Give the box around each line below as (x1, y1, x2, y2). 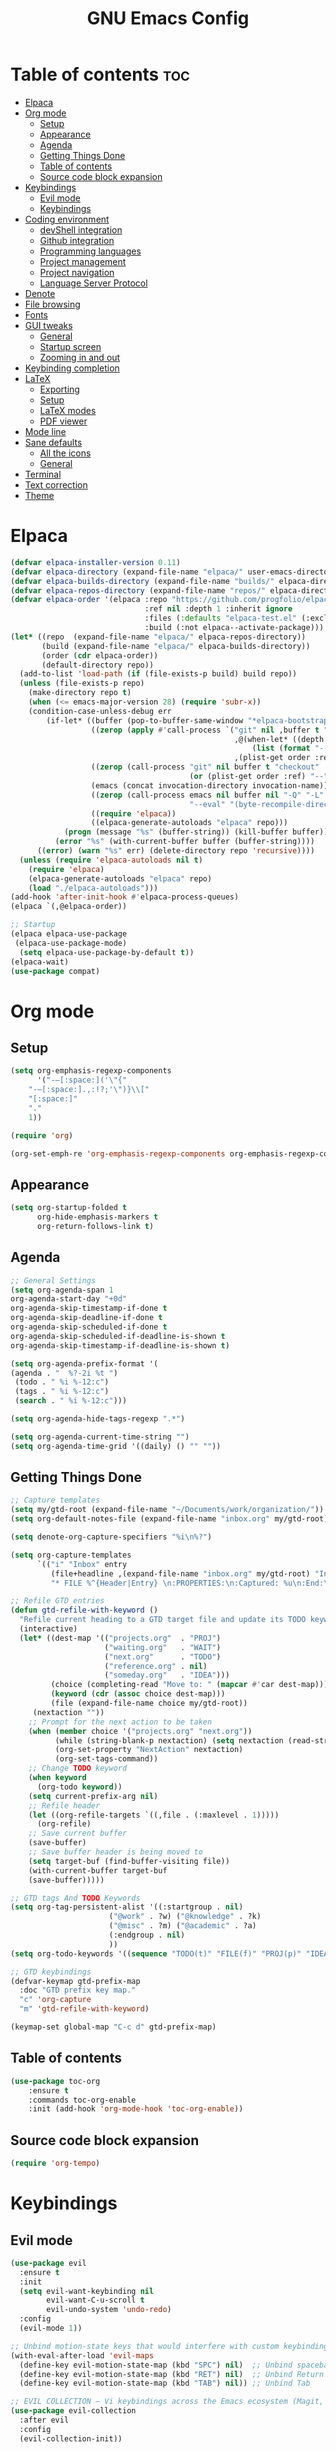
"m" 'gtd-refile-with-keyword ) (19, 2004, 150, 2014)
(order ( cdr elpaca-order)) (41, 650, 159, 661)
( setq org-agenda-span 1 (10, 1285, 114, 1295)
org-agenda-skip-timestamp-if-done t (10, 1303, 168, 1314)
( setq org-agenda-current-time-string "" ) (10, 1432, 190, 1442)
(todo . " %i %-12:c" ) (14, 1377, 110, 1387)
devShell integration (39, 223, 123, 236)
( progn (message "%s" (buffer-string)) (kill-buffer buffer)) (63, 827, 329, 837)
